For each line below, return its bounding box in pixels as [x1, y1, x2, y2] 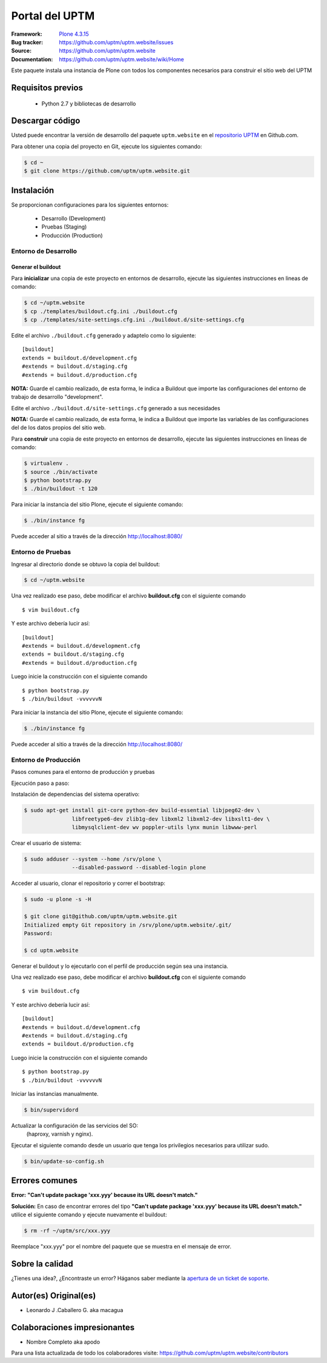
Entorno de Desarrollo [11, 247, 77, 255]
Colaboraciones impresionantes [11, 1322, 135, 1333]
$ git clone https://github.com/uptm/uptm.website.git [24, 167, 190, 175]
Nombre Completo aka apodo [26, 1338, 100, 1345]
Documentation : [11, 55, 53, 63]
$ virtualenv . [24, 460, 69, 467]
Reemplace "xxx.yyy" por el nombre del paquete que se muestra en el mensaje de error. [11, 1242, 232, 1250]
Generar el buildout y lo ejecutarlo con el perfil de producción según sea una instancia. [11, 962, 228, 970]
